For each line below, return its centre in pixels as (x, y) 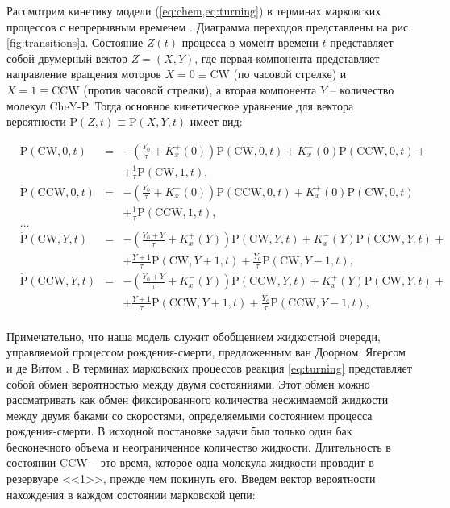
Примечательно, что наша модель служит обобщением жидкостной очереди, (194, 336)
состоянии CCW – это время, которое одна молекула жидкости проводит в (190, 462)
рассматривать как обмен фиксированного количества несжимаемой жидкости (198, 400)
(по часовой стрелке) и (290, 74)
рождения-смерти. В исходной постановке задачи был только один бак (179, 431)
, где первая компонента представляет (287, 58)
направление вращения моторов (84, 74)
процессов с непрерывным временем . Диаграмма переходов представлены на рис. (209, 26)
